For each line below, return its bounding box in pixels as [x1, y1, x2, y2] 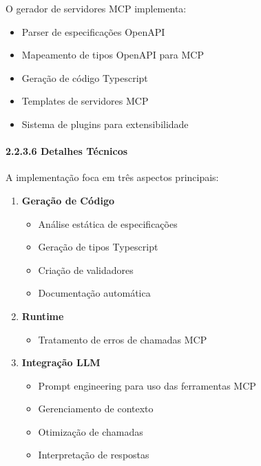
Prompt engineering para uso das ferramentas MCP [38, 378, 256, 392]
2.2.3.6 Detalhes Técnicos [6, 144, 128, 158]
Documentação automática [38, 286, 151, 300]
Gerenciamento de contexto [38, 401, 154, 416]
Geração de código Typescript [21, 70, 148, 85]
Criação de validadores [38, 262, 134, 277]
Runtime [21, 308, 64, 323]
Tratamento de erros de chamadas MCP [38, 332, 207, 346]
